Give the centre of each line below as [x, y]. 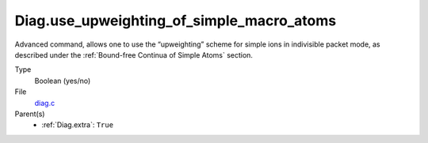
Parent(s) [30, 114]
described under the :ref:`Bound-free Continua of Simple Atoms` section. [134, 55]
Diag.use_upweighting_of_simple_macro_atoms [176, 21]
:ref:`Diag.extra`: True [78, 125]
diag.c [45, 103]
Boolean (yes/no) [63, 81]
